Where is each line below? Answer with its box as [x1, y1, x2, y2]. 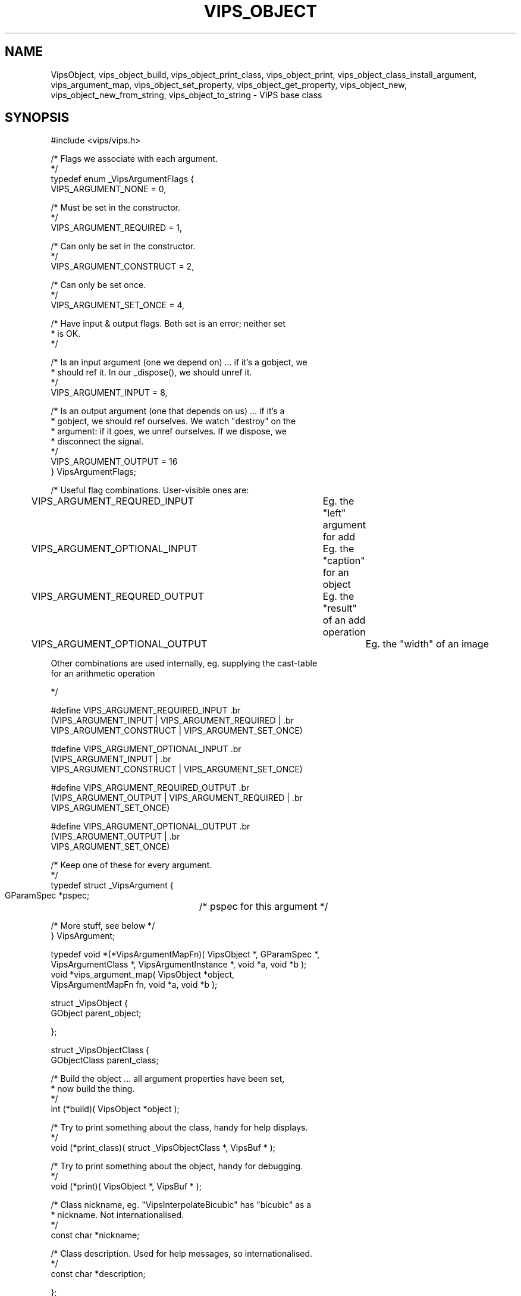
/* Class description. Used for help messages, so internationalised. [51, 1248, 313, 1259]
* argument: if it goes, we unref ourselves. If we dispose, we [51, 426, 287, 437]
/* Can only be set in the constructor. [51, 241, 196, 252]
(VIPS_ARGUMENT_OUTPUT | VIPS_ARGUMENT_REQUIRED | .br [51, 793, 303, 803]
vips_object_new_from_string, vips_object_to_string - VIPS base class [51, 89, 322, 100]
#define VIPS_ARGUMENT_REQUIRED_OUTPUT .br [51, 782, 250, 793]
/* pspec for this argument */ [199, 900, 328, 913]
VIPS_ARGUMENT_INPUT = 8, [51, 387, 168, 398]
